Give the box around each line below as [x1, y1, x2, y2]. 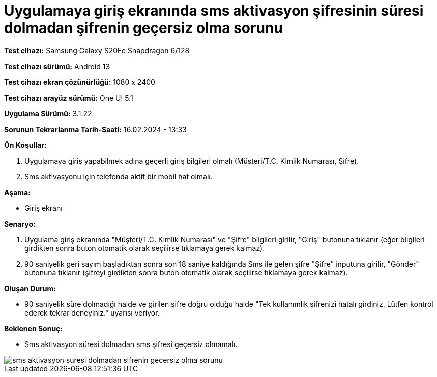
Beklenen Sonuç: [4, 324, 63, 333]
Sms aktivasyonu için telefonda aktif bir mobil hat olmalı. [24, 172, 213, 181]
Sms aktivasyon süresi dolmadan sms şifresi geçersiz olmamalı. [24, 339, 238, 349]
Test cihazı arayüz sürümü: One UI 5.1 [4, 93, 133, 102]
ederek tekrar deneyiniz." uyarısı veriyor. [24, 308, 160, 317]
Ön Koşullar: [4, 140, 47, 149]
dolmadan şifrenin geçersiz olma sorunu [4, 19, 283, 37]
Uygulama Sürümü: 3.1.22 [4, 109, 92, 118]
